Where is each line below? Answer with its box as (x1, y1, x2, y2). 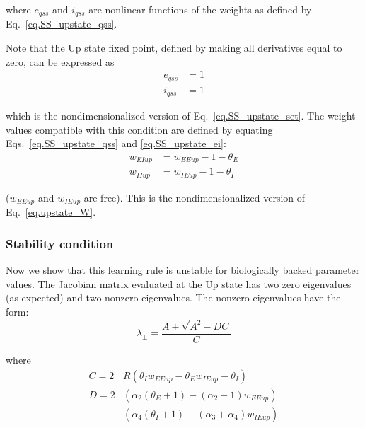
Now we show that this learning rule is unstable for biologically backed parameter (6, 262, 360, 277)
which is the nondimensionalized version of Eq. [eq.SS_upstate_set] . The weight (6, 108, 356, 123)
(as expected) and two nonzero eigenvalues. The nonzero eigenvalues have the (6, 290, 341, 305)
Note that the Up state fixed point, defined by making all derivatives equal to (6, 40, 342, 55)
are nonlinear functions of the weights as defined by (88, 2, 312, 16)
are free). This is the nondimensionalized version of (83, 190, 306, 204)
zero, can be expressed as (6, 54, 115, 69)
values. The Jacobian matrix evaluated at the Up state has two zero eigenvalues (6, 276, 352, 291)
